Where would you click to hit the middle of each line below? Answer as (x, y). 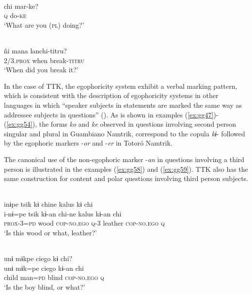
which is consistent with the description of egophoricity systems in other (111, 95)
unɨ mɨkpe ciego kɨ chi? (38, 258)
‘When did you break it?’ (41, 70)
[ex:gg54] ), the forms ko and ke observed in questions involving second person (121, 124)
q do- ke (15, 15)
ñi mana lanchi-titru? (35, 50)
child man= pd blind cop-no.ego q (54, 277)
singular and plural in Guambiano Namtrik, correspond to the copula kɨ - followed (125, 133)
